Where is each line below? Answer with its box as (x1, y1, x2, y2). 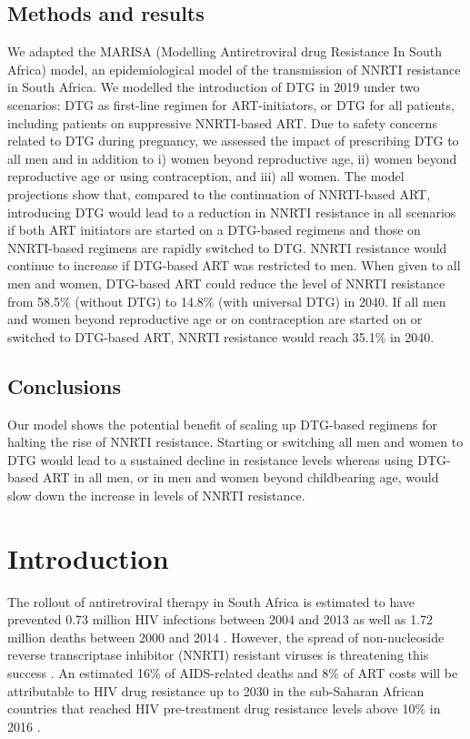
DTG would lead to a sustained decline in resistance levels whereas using (7, 450, 414, 469)
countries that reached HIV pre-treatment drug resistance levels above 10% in (7, 699, 441, 718)
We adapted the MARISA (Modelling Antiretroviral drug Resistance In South (7, 42, 442, 61)
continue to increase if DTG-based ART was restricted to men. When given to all (7, 256, 461, 275)
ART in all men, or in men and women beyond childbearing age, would (42, 468, 439, 487)
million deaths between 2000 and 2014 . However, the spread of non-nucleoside (7, 627, 445, 646)
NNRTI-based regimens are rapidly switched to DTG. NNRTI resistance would (7, 238, 447, 257)
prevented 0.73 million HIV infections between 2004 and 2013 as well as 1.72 (7, 610, 434, 629)
